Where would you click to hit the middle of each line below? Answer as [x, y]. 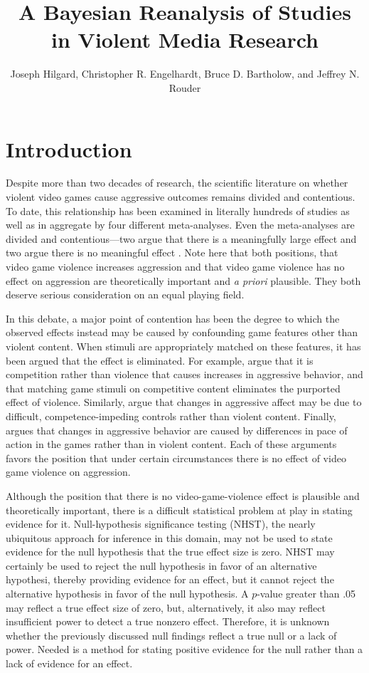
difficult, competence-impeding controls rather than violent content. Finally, [171, 416]
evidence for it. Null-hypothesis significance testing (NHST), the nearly [161, 524]
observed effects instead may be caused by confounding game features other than [182, 332]
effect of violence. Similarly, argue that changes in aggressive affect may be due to [184, 402]
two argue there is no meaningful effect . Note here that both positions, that [172, 252]
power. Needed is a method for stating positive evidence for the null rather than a [184, 649]
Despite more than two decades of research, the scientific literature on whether [177, 183]
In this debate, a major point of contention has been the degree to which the [173, 318]
